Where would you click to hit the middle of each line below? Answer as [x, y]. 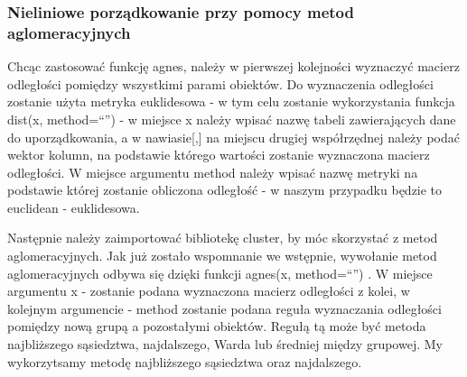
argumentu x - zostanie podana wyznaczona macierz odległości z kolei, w [209, 291]
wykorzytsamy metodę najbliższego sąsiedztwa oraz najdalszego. [185, 361]
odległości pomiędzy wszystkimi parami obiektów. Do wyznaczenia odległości [220, 83]
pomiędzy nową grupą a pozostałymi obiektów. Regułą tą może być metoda [217, 326]
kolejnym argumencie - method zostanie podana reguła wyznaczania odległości [224, 308]
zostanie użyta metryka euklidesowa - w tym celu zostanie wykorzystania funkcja [231, 101]
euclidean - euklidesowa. [74, 207]
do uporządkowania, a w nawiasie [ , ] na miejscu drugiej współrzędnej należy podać [233, 137]
